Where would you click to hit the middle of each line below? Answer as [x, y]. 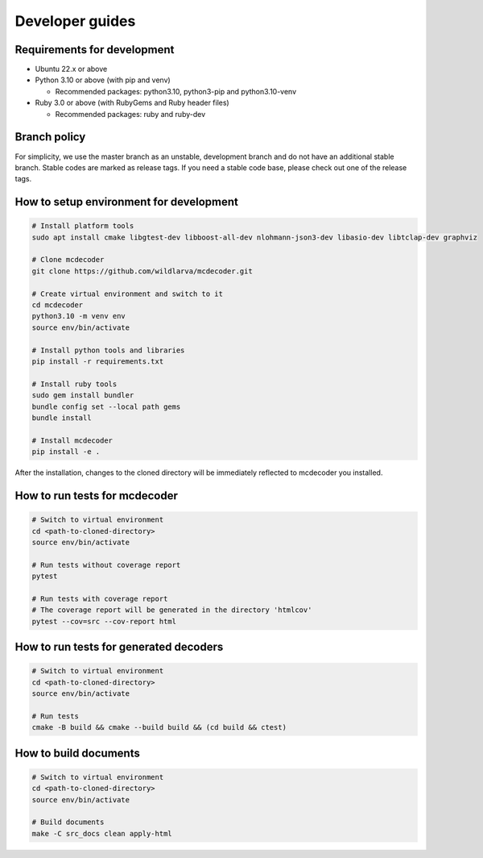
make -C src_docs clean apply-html [102, 833]
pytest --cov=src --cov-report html [104, 621]
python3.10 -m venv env [79, 316]
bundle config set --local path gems [106, 406]
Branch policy [50, 137]
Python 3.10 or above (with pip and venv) [103, 80]
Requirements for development [95, 50]
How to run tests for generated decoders [119, 647]
